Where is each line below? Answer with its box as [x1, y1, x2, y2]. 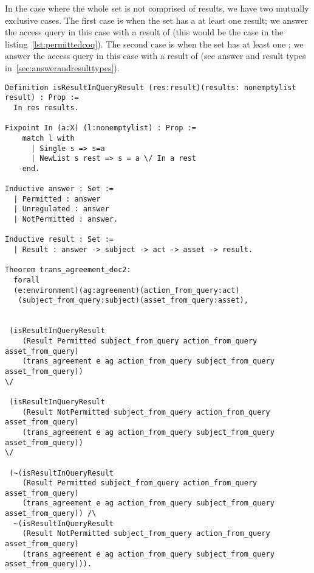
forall [13, 276, 40, 285]
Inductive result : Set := [5, 235, 114, 244]
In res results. [13, 103, 79, 112]
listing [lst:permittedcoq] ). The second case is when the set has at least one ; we [5, 37, 304, 50]
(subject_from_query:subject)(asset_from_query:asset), [18, 296, 248, 305]
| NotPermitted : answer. [13, 215, 118, 224]
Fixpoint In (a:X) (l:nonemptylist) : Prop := [5, 124, 196, 133]
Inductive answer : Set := [5, 185, 114, 194]
